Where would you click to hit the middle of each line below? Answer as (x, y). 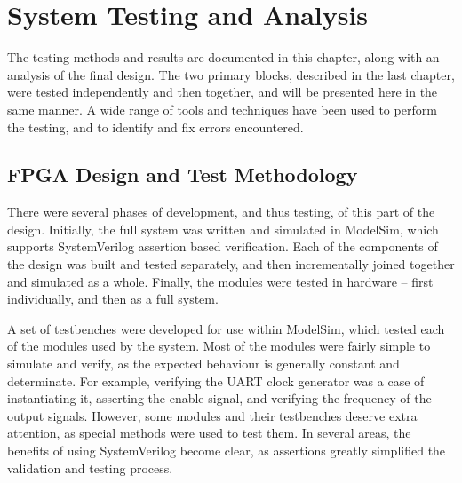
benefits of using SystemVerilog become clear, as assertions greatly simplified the (227, 451)
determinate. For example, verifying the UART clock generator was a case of (216, 380)
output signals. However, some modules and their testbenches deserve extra (212, 415)
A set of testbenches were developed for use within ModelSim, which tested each (226, 328)
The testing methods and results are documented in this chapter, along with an (223, 57)
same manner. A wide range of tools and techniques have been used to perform (222, 109)
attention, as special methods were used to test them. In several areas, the (209, 433)
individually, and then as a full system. (113, 299)
